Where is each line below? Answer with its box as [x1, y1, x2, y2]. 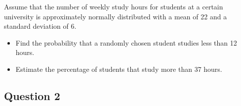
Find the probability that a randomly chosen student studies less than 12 [15, 37, 237, 48]
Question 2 [4, 88, 60, 103]
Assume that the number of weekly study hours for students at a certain [4, 1, 223, 11]
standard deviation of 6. [4, 21, 77, 31]
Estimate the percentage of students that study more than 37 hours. [15, 63, 222, 74]
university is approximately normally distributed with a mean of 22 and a [4, 11, 227, 21]
